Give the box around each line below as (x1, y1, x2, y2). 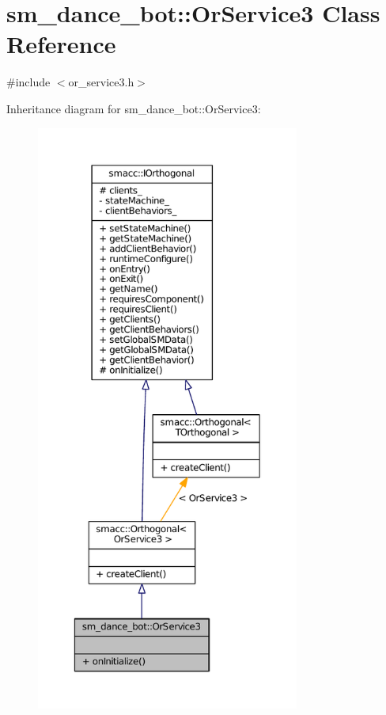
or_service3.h (68, 74, 134, 90)
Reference (6, 28, 116, 60)
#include (6, 74, 51, 90)
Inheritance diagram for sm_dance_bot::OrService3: (6, 100, 261, 116)
